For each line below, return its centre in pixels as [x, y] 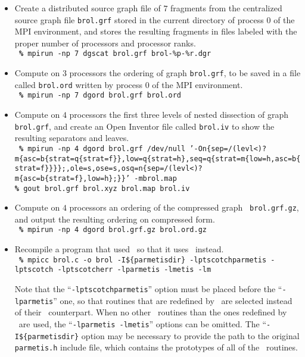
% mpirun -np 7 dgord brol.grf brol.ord [100, 95]
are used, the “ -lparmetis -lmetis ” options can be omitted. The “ [143, 323]
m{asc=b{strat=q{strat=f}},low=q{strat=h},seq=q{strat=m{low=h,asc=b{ [158, 159]
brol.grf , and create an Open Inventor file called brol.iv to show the [144, 126]
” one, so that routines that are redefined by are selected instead [173, 300]
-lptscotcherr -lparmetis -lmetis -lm [134, 270]
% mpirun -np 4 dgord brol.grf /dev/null [102, 148]
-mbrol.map [155, 178]
